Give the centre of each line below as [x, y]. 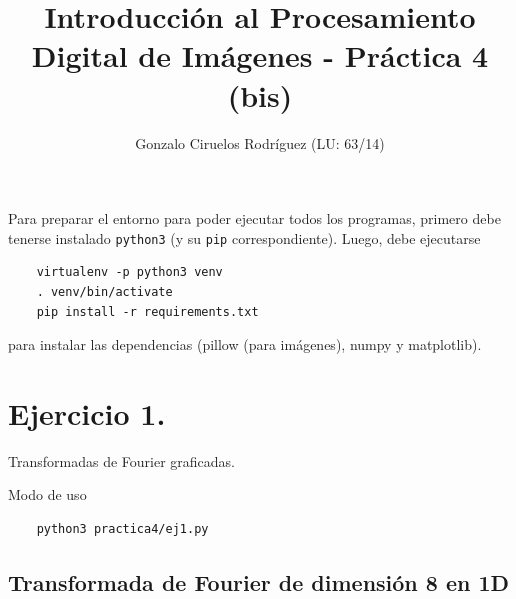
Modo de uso [47, 494]
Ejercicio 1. [87, 412]
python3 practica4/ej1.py [122, 529]
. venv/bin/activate [104, 291]
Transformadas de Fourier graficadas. [121, 460]
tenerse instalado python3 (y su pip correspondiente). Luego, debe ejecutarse [244, 237]
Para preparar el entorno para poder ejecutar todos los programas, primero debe [254, 218]
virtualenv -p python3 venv [129, 272]
